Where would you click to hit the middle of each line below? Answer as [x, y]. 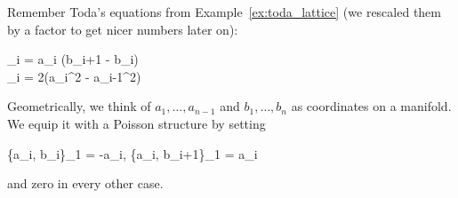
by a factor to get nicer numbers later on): [123, 29]
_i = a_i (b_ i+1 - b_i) [73, 59]
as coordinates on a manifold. [371, 106]
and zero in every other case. [85, 183]
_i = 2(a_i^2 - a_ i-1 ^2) [74, 76]
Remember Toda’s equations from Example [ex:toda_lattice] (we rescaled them [224, 12]
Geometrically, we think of [79, 106]
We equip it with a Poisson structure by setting [137, 123]
